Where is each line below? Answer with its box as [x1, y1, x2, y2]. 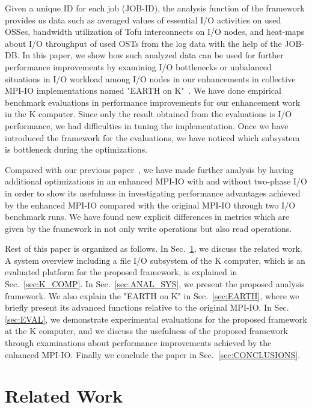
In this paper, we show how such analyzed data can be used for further [22, 49, 284, 61]
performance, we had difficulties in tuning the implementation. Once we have [5, 119, 289, 132]
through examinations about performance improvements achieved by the [5, 336, 272, 349]
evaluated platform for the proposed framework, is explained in [5, 266, 237, 278]
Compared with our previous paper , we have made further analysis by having [5, 163, 294, 175]
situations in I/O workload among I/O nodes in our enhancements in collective [5, 72, 296, 85]
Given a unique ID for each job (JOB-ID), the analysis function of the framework [5, 2, 305, 14]
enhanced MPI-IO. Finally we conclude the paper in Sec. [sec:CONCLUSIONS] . [5, 348, 301, 361]
